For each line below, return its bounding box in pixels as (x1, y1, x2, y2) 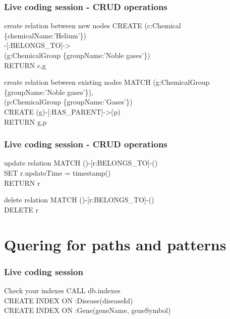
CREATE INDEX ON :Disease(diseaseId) (4, 295, 133, 305)
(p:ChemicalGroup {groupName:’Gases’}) (4, 96, 133, 107)
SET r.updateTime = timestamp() (4, 167, 111, 178)
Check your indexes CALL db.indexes (4, 285, 121, 295)
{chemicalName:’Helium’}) (4, 30, 86, 40)
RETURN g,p (4, 116, 47, 127)
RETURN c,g (4, 60, 46, 70)
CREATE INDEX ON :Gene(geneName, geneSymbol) (4, 305, 171, 315)
